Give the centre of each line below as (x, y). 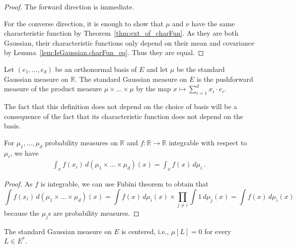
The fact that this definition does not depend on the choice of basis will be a (121, 106)
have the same (213, 23)
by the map (154, 89)
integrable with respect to (208, 142)
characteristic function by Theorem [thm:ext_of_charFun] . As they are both (121, 33)
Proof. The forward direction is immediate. (69, 6)
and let (157, 69)
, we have (24, 153)
